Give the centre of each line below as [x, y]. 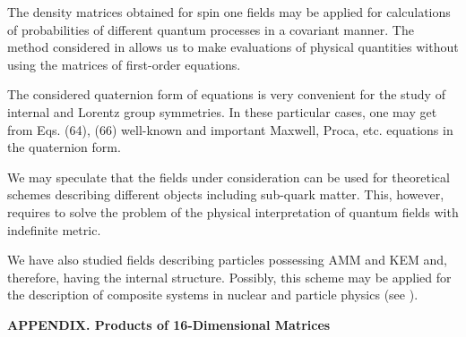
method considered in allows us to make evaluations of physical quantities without [233, 47]
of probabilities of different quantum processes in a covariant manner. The [211, 29]
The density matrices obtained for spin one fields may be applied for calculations [229, 12]
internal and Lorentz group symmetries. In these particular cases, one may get [222, 111]
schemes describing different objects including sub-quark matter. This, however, [226, 194]
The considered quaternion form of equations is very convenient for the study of [226, 94]
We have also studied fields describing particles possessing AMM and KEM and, [227, 260]
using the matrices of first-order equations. [124, 64]
